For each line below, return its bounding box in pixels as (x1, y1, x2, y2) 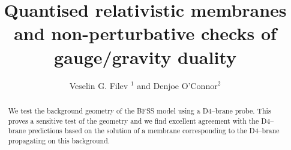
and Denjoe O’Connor (137, 79, 218, 91)
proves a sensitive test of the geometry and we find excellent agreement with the (8, 115, 259, 125)
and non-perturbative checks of (14, 21, 277, 45)
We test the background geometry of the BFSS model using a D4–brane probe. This (8, 105, 271, 115)
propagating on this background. (8, 135, 110, 145)
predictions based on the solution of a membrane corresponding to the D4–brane (28, 125, 280, 136)
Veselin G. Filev (69, 79, 128, 91)
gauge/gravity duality (54, 44, 236, 69)
